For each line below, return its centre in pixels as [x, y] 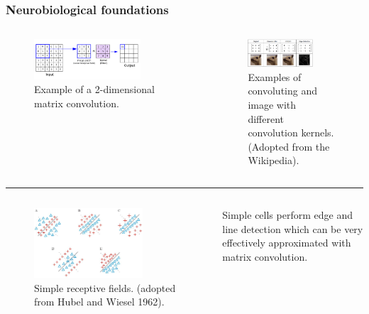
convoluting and [283, 91]
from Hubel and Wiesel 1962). [99, 302]
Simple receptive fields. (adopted [105, 287]
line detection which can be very [293, 228]
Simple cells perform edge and [287, 215]
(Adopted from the [289, 146]
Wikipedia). [274, 160]
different [266, 118]
